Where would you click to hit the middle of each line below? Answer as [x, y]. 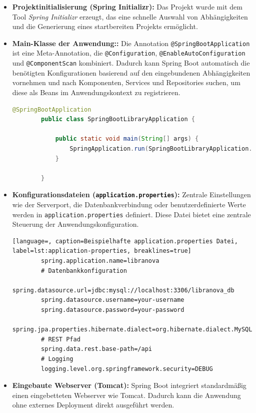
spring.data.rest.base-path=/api [96, 349]
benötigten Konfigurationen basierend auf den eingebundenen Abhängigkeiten [131, 72]
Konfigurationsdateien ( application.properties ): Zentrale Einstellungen [131, 194]
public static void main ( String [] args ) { [127, 139]
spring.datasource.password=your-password [113, 310]
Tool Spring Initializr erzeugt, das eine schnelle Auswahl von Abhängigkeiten [130, 16]
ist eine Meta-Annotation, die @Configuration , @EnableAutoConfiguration [129, 53]
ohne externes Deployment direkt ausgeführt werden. [93, 405]
